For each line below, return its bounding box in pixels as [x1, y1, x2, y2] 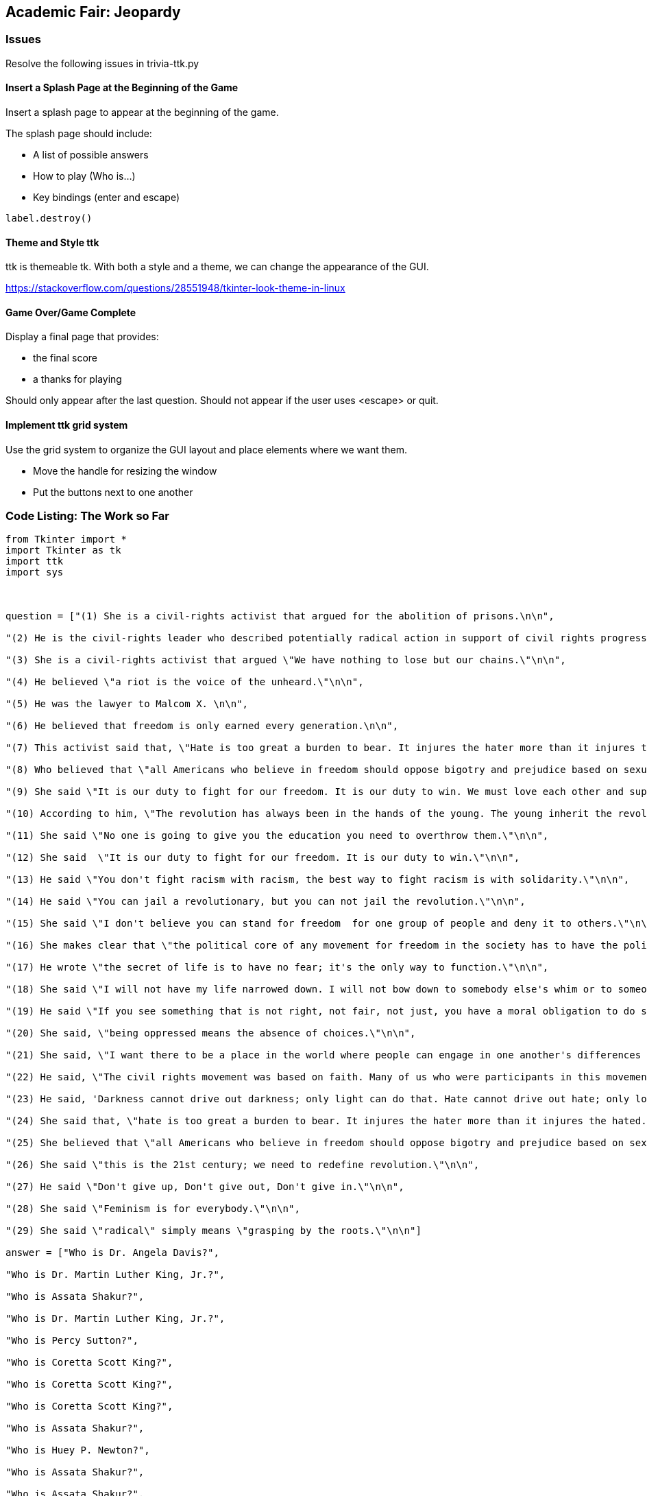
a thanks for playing [33, 373, 122, 385]
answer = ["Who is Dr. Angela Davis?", [5, 1247, 219, 1259]
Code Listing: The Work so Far [5, 509, 169, 523]
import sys [5, 567, 64, 578]
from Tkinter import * [5, 534, 127, 545]
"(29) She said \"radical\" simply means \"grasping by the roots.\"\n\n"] [5, 1225, 422, 1237]
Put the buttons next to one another [33, 486, 193, 498]
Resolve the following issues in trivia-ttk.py [5, 57, 199, 69]
